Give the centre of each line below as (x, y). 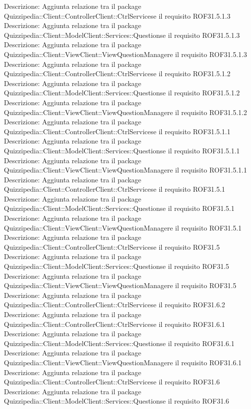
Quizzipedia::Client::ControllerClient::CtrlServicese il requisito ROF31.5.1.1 (117, 131)
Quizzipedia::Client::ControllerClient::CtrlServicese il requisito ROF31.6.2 (115, 305)
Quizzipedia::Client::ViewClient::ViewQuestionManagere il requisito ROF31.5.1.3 (125, 54)
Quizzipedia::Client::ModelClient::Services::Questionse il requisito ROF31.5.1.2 (122, 93)
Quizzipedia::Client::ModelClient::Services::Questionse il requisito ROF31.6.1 (119, 343)
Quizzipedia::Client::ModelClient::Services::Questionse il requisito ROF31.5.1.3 (122, 35)
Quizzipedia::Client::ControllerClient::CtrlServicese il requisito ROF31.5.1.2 (117, 73)
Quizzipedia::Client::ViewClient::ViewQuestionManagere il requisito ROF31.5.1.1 (125, 170)
